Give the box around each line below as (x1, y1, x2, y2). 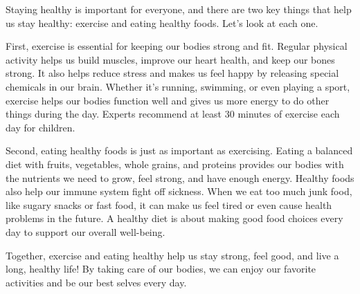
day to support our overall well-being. (6, 224, 165, 239)
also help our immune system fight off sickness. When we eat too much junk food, (6, 184, 352, 199)
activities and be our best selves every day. (6, 275, 187, 289)
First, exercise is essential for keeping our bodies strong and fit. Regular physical (6, 39, 348, 53)
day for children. (6, 120, 75, 134)
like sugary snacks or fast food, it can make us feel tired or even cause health (6, 197, 332, 212)
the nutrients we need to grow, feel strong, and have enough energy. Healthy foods (6, 170, 354, 185)
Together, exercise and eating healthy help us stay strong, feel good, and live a (6, 248, 339, 262)
